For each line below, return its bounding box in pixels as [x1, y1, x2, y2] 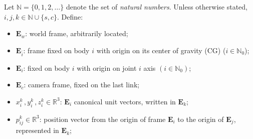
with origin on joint [77, 62, 137, 73]
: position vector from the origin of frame [39, 113, 166, 124]
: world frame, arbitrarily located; [25, 28, 128, 39]
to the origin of [177, 113, 224, 124]
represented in [16, 125, 59, 135]
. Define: [57, 11, 83, 22]
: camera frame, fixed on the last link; [24, 79, 140, 90]
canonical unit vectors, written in [74, 96, 176, 106]
